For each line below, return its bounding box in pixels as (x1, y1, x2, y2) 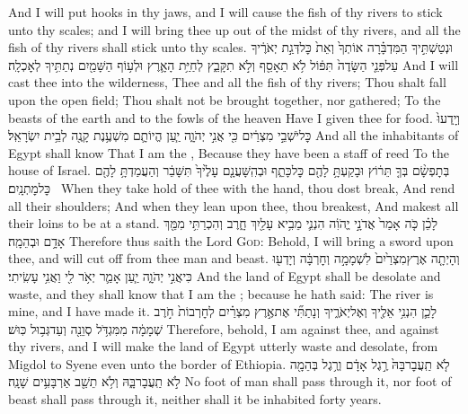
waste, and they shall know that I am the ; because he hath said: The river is (8, 284, 434, 303)
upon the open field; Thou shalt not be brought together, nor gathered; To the (8, 90, 441, 109)
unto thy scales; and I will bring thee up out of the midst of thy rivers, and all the (8, 20, 461, 39)
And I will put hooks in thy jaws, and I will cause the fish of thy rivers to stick (8, 3, 443, 21)
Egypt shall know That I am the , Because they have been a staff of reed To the (8, 143, 449, 162)
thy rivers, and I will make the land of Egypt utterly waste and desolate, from (8, 337, 438, 356)
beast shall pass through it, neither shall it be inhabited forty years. (8, 390, 382, 409)
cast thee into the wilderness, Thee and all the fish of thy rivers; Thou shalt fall (8, 73, 446, 92)
